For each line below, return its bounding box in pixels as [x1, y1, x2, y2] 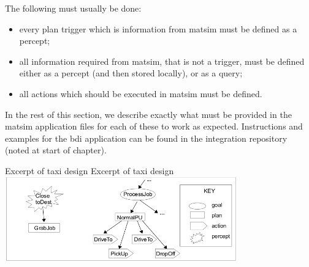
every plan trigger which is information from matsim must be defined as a [19, 22, 297, 35]
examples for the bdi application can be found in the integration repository [5, 131, 288, 144]
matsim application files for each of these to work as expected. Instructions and [5, 120, 303, 133]
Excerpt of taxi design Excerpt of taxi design [5, 164, 174, 177]
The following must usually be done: [5, 2, 142, 14]
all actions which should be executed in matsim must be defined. [19, 87, 262, 100]
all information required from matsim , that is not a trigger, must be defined [19, 54, 305, 67]
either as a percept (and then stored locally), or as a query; [19, 67, 243, 79]
